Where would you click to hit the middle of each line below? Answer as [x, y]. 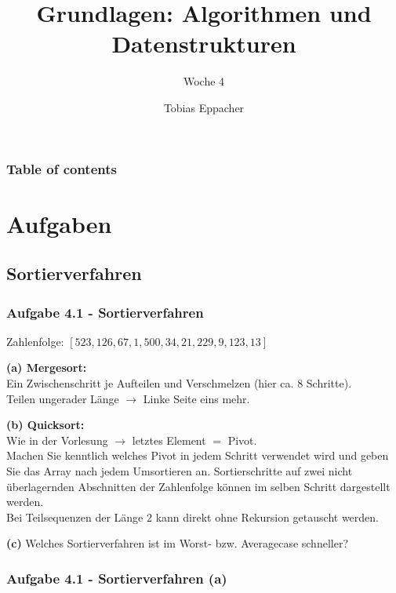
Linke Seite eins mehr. [196, 398]
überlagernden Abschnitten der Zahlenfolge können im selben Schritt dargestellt [198, 486]
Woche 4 [204, 81]
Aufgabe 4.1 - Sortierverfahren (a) [117, 578]
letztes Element [169, 440]
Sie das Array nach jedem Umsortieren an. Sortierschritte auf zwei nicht [180, 470]
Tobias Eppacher [204, 107]
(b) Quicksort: [45, 425]
